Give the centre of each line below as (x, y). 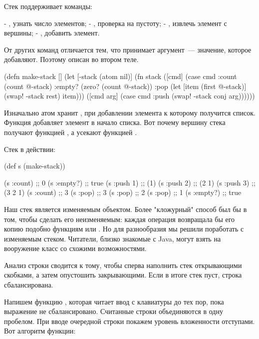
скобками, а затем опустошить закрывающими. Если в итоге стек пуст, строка (123, 275)
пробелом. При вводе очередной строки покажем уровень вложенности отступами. (129, 321)
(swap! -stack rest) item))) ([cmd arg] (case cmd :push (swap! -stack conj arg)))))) (129, 96)
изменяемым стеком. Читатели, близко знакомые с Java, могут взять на (113, 238)
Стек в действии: (30, 149)
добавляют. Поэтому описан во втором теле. (71, 59)
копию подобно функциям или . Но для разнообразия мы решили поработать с (124, 229)
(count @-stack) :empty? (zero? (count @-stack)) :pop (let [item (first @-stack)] (125, 86)
